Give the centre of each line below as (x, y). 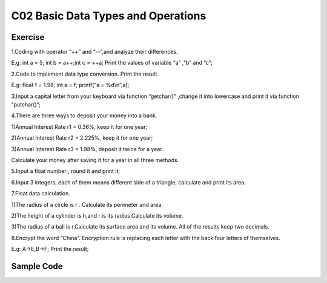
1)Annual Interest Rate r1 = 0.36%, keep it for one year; (79, 126)
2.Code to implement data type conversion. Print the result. (85, 74)
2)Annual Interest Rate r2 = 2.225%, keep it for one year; (82, 138)
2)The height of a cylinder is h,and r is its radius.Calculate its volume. (97, 215)
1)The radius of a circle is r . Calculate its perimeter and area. (87, 204)
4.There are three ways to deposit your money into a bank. (84, 115)
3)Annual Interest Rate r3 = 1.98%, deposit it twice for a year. (87, 149)
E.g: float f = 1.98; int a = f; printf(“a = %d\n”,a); (70, 85)
